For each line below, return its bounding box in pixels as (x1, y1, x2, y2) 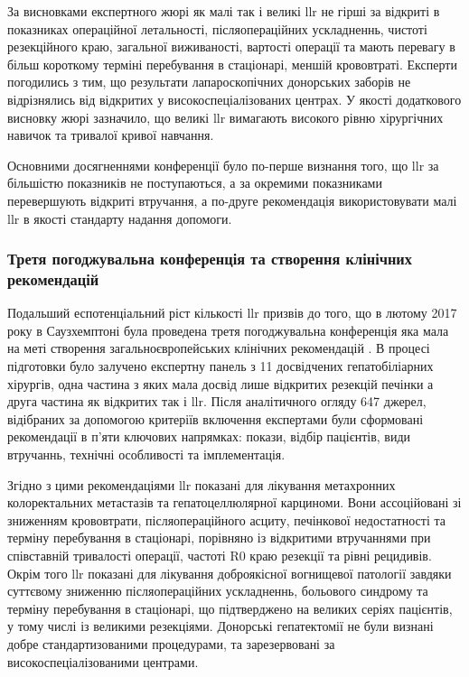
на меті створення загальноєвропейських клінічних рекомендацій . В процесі (7, 338, 430, 357)
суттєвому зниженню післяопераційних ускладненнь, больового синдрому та (7, 581, 428, 600)
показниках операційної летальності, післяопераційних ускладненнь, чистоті (7, 19, 427, 38)
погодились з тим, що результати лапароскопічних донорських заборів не (7, 72, 411, 91)
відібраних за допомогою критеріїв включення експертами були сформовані (7, 409, 424, 428)
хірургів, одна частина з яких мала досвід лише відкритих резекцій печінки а (7, 374, 434, 393)
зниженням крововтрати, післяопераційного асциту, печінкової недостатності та (7, 510, 446, 529)
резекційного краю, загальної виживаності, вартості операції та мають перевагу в (7, 37, 455, 56)
